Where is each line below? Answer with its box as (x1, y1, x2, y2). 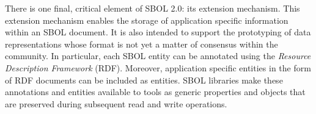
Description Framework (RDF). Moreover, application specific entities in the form (5, 61, 311, 74)
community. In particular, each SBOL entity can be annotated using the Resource (5, 49, 311, 62)
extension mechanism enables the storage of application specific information (5, 13, 288, 26)
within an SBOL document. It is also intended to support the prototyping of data (5, 26, 311, 38)
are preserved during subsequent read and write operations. (5, 97, 227, 110)
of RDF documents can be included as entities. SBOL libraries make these (5, 73, 283, 86)
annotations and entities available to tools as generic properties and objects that (5, 85, 306, 98)
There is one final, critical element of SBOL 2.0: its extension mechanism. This (5, 2, 300, 14)
